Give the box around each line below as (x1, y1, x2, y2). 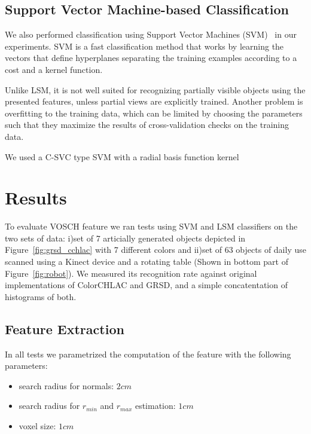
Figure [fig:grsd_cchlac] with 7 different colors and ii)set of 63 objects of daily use (5, 243, 306, 256)
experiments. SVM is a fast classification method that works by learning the (5, 39, 284, 52)
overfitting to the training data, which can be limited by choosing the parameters (5, 106, 303, 119)
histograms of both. (5, 290, 77, 302)
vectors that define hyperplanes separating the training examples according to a (5, 51, 297, 64)
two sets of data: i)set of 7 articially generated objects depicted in (5, 231, 246, 244)
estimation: (135, 399, 176, 412)
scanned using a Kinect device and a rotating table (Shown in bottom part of (5, 255, 288, 268)
